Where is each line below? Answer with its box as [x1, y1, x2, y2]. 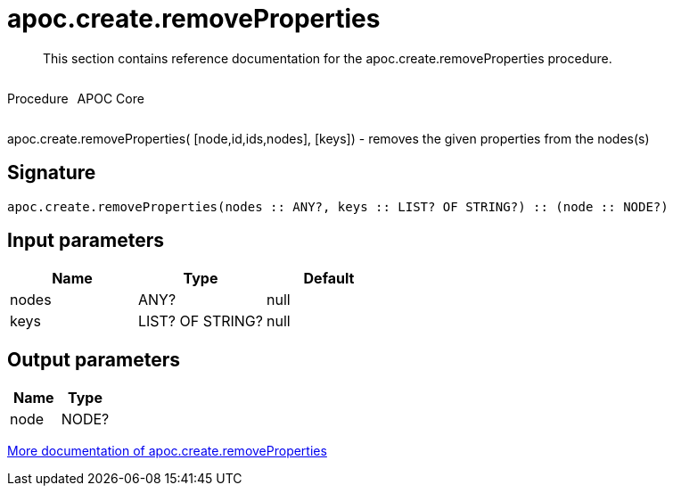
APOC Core [77, 90, 144, 106]
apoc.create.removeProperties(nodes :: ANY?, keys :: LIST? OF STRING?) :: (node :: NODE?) [7, 199, 669, 214]
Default [303, 269, 355, 288]
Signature [7, 161, 96, 185]
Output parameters [7, 348, 180, 371]
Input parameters [7, 229, 165, 252]
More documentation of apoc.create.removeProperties [7, 443, 327, 459]
